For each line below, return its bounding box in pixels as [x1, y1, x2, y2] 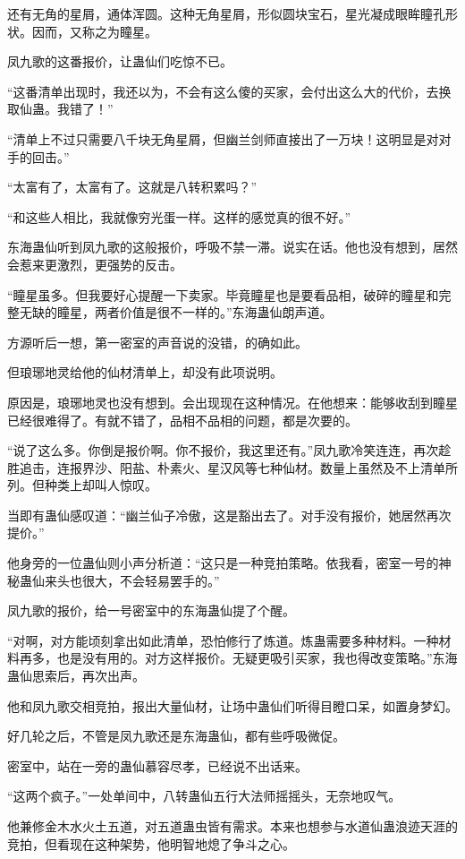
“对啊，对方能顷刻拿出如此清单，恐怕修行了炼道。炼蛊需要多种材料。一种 [7, 631, 439, 649]
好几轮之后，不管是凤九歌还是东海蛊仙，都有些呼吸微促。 [7, 726, 345, 745]
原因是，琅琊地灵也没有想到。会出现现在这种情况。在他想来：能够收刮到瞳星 [7, 392, 458, 411]
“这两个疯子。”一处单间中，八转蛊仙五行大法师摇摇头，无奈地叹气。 [7, 786, 402, 805]
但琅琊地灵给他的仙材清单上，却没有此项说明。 [7, 363, 283, 382]
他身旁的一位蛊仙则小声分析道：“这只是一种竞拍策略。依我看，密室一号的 [7, 554, 439, 572]
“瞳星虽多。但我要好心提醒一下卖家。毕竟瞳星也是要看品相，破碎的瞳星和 [7, 285, 439, 304]
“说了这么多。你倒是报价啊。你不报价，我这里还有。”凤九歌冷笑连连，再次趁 [7, 441, 452, 460]
